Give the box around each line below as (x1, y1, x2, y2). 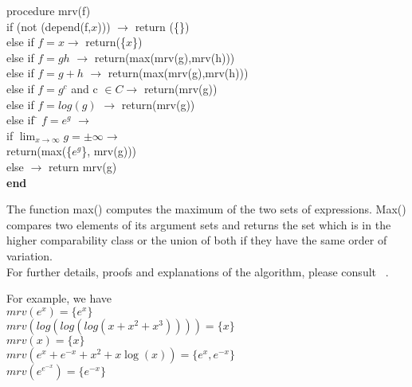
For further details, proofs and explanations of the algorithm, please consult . (6, 263, 389, 279)
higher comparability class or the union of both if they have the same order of (6, 232, 387, 248)
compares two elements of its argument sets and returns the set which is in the (6, 216, 391, 233)
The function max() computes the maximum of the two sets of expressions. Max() (6, 201, 406, 217)
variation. (6, 247, 53, 264)
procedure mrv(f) (6, 2, 91, 18)
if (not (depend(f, (6, 18, 92, 34)
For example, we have (6, 290, 112, 307)
